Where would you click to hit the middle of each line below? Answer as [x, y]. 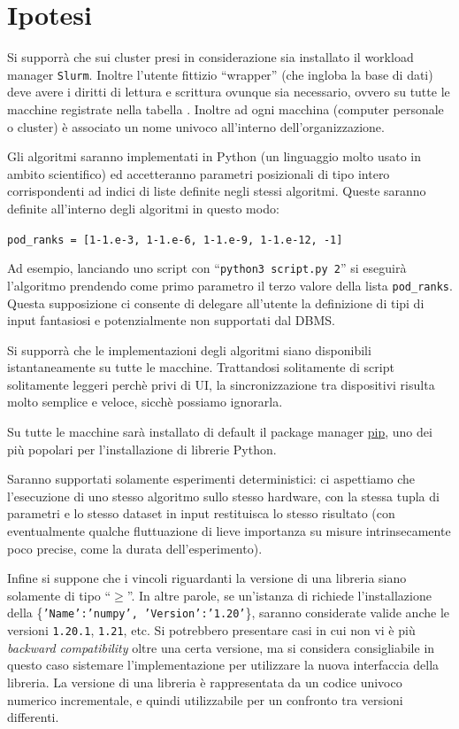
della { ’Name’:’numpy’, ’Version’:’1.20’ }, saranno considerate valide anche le [228, 613]
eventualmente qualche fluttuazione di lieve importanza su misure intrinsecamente [229, 531]
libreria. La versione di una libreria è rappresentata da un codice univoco [205, 682]
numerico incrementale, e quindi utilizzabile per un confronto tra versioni [205, 699]
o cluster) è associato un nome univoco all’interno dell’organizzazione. [196, 126]
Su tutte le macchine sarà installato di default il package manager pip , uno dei [220, 432]
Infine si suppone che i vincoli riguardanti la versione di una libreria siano [207, 578]
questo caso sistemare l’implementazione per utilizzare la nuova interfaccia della [223, 665]
